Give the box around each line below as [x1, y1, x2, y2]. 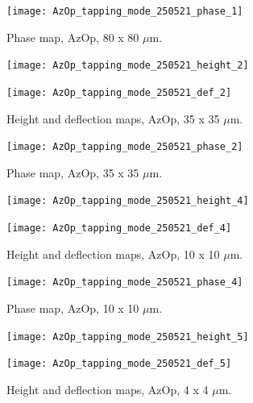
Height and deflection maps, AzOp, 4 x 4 [6, 380, 209, 397]
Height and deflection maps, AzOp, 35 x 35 [6, 110, 220, 127]
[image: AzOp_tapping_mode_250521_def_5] [6, 358, 232, 370]
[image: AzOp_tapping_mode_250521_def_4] [6, 222, 232, 235]
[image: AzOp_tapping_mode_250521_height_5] [6, 330, 249, 343]
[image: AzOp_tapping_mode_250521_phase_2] [6, 141, 243, 153]
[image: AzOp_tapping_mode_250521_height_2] [6, 60, 249, 72]
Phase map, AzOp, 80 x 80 [6, 28, 139, 45]
